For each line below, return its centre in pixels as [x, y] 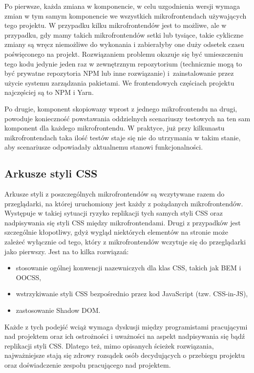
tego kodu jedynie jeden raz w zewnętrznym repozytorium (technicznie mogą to [123, 63]
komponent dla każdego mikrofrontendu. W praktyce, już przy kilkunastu [115, 128]
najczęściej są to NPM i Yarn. [49, 92]
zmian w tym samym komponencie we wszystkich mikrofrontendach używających [126, 15]
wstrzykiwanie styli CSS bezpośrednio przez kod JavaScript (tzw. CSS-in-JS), [132, 294]
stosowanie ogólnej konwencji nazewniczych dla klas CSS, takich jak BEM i [128, 268]
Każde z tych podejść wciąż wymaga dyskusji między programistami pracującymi [126, 326]
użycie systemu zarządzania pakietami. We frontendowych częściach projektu [119, 82]
